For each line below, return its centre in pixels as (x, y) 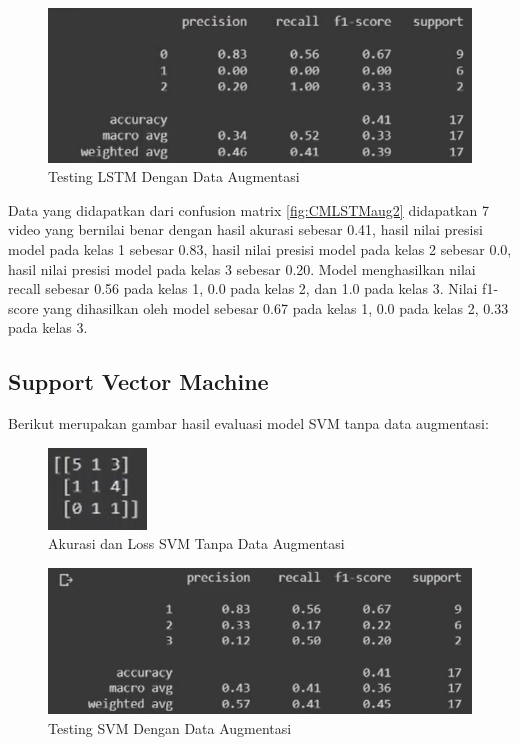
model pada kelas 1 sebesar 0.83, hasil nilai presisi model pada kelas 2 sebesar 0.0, (260, 248)
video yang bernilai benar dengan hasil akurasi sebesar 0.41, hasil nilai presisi (245, 229)
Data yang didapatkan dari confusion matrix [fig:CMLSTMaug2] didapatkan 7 (248, 209)
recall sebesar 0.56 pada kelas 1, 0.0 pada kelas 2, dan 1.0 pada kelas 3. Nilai (243, 288)
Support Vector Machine (138, 381)
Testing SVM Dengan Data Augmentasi (170, 727)
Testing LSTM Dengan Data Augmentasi (174, 176)
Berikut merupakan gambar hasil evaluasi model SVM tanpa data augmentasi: (248, 423)
